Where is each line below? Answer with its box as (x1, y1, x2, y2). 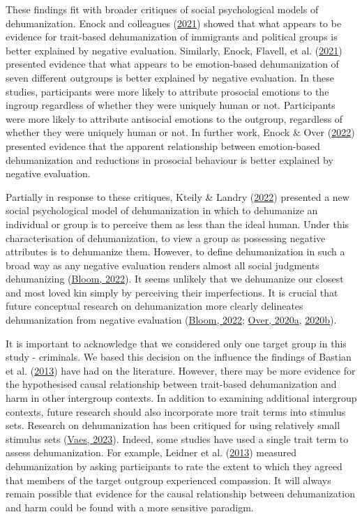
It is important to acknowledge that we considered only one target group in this (6, 336, 347, 350)
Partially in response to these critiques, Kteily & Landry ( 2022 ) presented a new (6, 189, 349, 204)
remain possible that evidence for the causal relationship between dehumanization (6, 486, 355, 501)
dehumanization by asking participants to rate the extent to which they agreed (6, 459, 342, 473)
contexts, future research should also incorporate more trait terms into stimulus (6, 404, 346, 419)
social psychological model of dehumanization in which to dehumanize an (6, 203, 318, 218)
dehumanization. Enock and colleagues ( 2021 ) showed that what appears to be (6, 15, 342, 30)
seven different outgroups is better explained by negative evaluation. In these (6, 70, 334, 84)
